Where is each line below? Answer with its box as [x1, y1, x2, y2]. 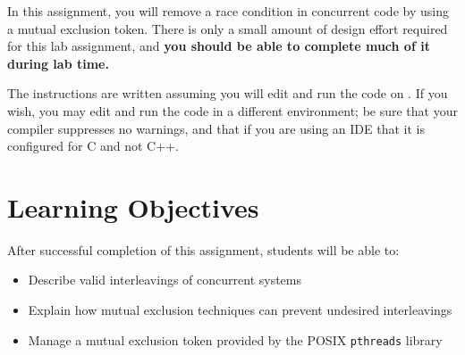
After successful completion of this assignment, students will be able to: [7, 240, 400, 259]
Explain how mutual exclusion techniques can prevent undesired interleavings [28, 301, 452, 319]
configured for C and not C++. [7, 136, 179, 155]
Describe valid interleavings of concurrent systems [28, 270, 302, 289]
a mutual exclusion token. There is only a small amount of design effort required [7, 19, 448, 37]
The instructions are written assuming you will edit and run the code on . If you [7, 84, 448, 103]
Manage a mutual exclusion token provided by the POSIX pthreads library [28, 330, 443, 349]
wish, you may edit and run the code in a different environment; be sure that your [7, 101, 458, 120]
